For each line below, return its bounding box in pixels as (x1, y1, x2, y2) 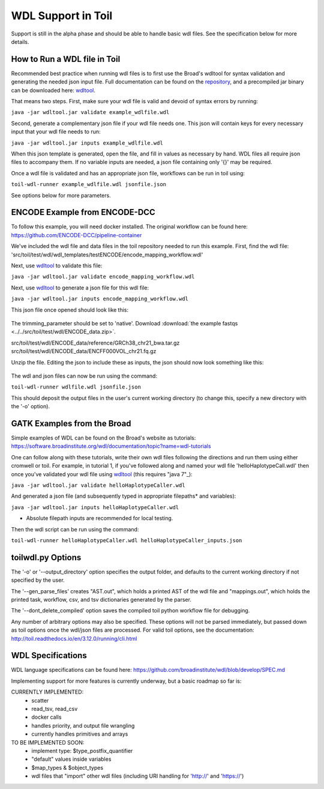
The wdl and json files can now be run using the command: (11, 372, 157, 379)
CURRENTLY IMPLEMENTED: (11, 688, 84, 696)
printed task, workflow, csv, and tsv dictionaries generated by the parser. (11, 596, 192, 603)
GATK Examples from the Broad (11, 418, 131, 429)
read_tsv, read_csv (31, 706, 78, 712)
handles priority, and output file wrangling (31, 722, 135, 729)
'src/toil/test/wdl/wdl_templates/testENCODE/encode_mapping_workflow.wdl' (11, 251, 203, 258)
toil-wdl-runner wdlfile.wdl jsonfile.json (11, 384, 141, 390)
